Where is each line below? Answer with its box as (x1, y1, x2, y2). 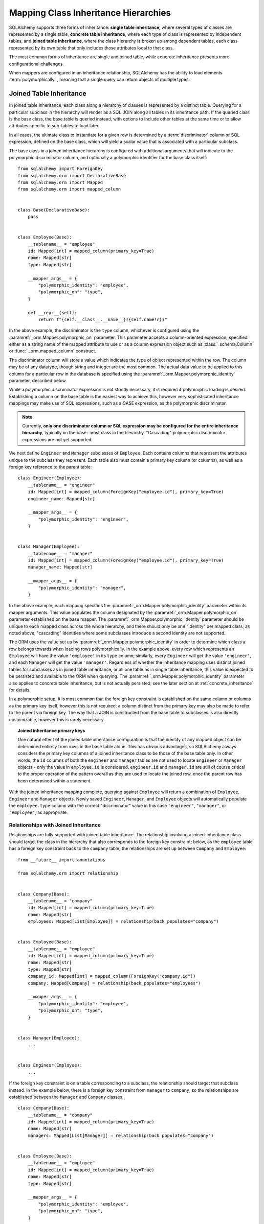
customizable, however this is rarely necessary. (9, 716, 105, 722)
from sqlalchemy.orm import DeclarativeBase (18, 173, 127, 178)
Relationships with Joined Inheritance (9, 822, 101, 828)
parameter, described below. (9, 377, 67, 384)
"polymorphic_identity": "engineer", (38, 517, 129, 522)
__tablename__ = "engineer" (27, 482, 95, 488)
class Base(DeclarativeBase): (18, 207, 90, 212)
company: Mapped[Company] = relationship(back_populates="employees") (27, 980, 201, 986)
